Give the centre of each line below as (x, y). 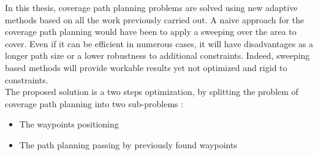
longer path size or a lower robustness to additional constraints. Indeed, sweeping (157, 55)
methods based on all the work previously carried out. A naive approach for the (155, 19)
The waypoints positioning (69, 124)
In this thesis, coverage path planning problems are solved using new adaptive (151, 7)
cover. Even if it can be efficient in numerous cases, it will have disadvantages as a (159, 43)
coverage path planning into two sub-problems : (94, 103)
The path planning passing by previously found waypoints (128, 144)
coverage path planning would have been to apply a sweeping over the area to (151, 32)
